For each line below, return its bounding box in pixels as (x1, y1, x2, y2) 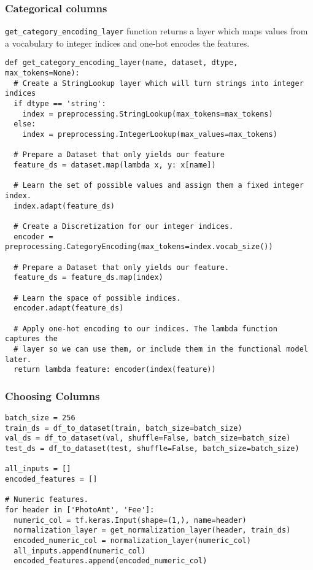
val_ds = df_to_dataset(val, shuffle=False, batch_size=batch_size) (5, 434, 291, 443)
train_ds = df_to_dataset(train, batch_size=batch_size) (5, 423, 242, 433)
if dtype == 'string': (14, 99, 106, 109)
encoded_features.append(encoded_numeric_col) (14, 557, 207, 566)
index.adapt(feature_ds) (14, 201, 115, 210)
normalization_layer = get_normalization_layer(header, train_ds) (14, 526, 291, 535)
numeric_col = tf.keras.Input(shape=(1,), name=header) (14, 515, 247, 525)
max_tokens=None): (5, 69, 80, 78)
